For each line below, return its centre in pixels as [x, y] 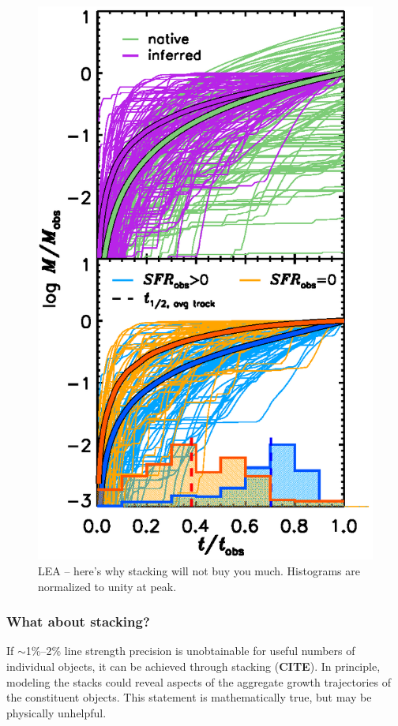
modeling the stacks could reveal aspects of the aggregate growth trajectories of [199, 681]
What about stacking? [78, 621]
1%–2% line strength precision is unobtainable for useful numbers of [190, 651]
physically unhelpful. [56, 712]
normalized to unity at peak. [107, 586]
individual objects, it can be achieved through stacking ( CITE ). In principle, [193, 666]
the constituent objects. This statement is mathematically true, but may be [189, 697]
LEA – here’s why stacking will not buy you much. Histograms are [199, 571]
